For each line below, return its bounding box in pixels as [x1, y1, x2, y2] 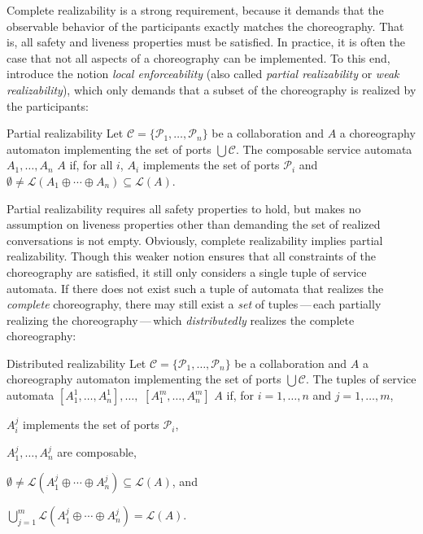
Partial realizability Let [7, 125, 124, 142]
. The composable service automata [235, 140, 412, 157]
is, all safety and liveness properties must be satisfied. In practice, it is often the [7, 33, 405, 50]
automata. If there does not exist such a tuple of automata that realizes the [7, 279, 384, 296]
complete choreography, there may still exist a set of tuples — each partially [7, 295, 382, 313]
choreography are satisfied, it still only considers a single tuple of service [7, 263, 367, 280]
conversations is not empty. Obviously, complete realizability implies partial [7, 231, 383, 248]
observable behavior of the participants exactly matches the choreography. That [7, 17, 404, 34]
